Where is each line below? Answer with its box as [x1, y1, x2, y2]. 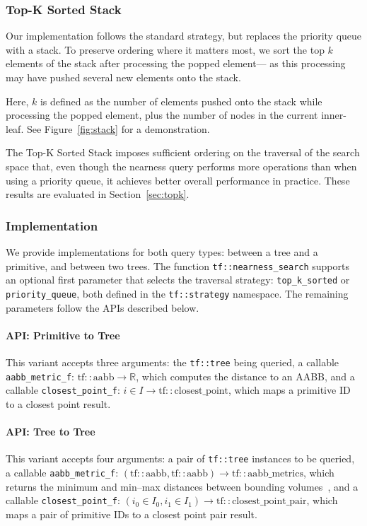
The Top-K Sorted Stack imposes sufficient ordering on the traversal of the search [6, 145, 360, 160]
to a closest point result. [6, 396, 111, 411]
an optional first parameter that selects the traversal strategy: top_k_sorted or [6, 272, 350, 287]
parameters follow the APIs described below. [6, 300, 199, 315]
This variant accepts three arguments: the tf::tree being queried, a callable [6, 354, 339, 369]
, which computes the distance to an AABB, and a [136, 368, 355, 383]
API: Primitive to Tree [6, 327, 120, 342]
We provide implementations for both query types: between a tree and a [6, 244, 318, 259]
